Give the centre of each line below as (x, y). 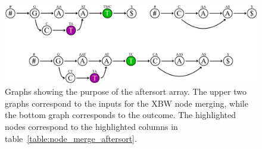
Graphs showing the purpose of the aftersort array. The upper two (126, 91)
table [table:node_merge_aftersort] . (71, 138)
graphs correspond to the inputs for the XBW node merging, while (127, 103)
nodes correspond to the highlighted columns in (91, 127)
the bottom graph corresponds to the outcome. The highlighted (121, 115)
